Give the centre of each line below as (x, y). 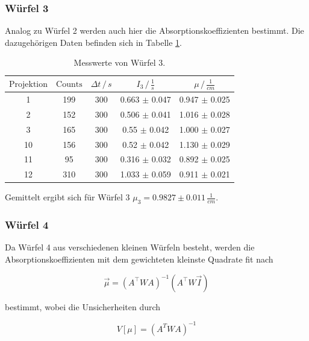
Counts (69, 85)
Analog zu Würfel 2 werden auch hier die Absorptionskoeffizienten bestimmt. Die (154, 30)
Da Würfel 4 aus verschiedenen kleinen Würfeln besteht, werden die (130, 247)
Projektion (29, 85)
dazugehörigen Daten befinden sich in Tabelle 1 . (93, 42)
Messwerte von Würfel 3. (120, 62)
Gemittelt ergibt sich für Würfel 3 (67, 197)
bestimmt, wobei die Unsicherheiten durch (83, 306)
